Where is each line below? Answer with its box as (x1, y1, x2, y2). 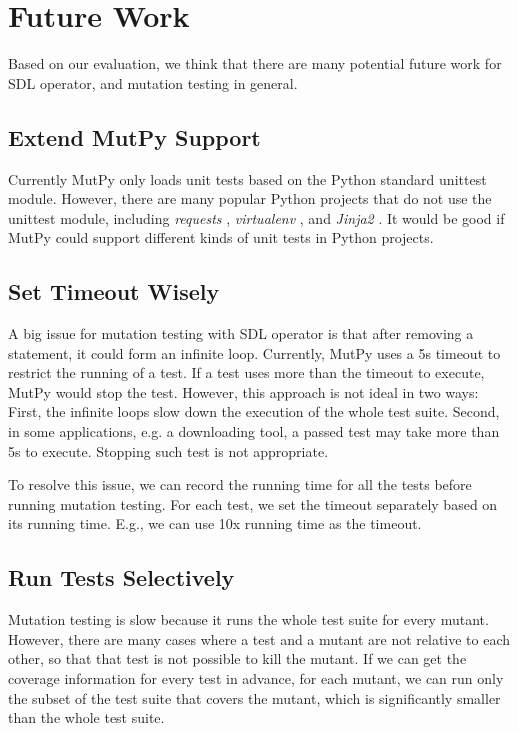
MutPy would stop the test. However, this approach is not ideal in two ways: (8, 381, 479, 402)
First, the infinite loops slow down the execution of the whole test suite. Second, (8, 401, 500, 422)
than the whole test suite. (8, 707, 165, 728)
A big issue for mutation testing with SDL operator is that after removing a (8, 323, 474, 344)
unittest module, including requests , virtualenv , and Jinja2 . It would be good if (8, 207, 505, 228)
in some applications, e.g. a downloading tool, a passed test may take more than (8, 421, 500, 442)
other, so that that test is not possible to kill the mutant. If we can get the (8, 648, 467, 669)
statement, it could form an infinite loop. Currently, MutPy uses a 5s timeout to (8, 342, 501, 363)
